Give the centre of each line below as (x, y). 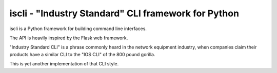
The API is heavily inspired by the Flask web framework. (69, 38)
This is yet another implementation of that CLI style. (64, 64)
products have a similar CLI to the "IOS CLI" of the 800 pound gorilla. (83, 54)
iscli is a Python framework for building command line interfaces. (78, 29)
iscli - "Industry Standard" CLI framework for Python (124, 13)
